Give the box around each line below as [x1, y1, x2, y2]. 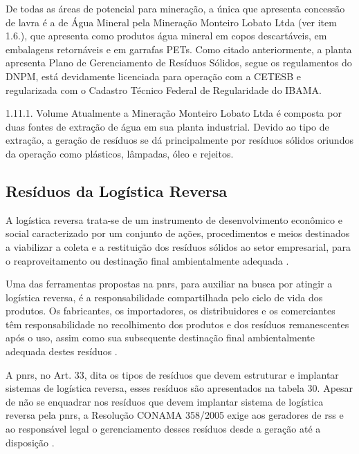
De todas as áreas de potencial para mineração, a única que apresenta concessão [6, 1, 345, 15]
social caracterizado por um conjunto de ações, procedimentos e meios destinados [6, 226, 350, 240]
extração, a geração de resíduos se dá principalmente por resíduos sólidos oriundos [6, 133, 353, 147]
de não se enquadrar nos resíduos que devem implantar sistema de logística [6, 394, 324, 408]
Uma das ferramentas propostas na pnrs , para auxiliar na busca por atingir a [6, 276, 333, 291]
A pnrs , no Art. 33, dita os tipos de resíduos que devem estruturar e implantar [6, 367, 339, 381]
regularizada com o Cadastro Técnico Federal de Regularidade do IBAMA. [6, 82, 322, 97]
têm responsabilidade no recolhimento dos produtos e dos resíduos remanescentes [6, 316, 349, 331]
